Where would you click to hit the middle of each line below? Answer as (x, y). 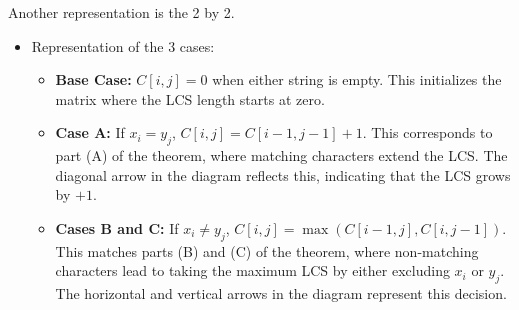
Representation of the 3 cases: (123, 45)
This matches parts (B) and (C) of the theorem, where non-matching (267, 250)
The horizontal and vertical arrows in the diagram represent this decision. (281, 293)
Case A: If (90, 132)
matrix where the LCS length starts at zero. (190, 98)
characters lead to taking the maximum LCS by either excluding (252, 270)
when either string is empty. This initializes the (357, 79)
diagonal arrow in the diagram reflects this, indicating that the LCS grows (283, 174)
